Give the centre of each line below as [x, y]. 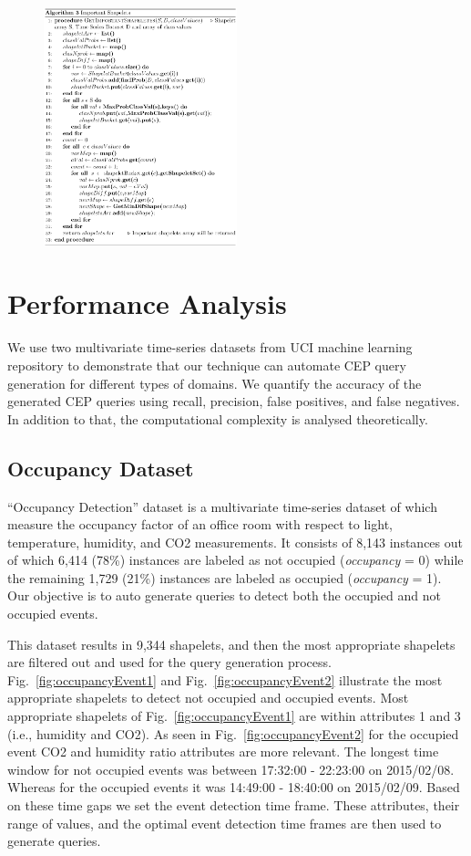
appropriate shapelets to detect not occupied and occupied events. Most [208, 698]
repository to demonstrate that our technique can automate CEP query [207, 365]
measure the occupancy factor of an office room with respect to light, [200, 524]
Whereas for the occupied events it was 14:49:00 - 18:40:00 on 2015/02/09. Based [234, 787]
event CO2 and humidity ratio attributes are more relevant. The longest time [223, 752]
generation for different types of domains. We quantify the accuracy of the [215, 383]
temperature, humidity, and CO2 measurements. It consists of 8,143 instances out [235, 542]
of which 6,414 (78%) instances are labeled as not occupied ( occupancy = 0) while [235, 560]
